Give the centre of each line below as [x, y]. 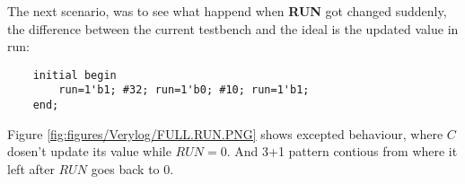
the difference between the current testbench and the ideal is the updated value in [233, 28]
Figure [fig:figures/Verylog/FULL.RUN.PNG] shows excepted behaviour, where [225, 133]
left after [31, 168]
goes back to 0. [132, 168]
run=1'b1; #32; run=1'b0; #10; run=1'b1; [184, 90]
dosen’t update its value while [89, 151]
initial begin [75, 75]
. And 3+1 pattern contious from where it [342, 151]
